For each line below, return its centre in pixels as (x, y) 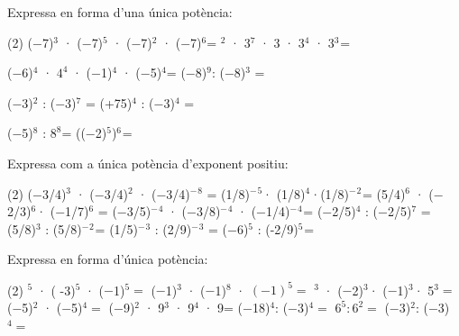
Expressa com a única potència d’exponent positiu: (148, 163)
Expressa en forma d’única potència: (108, 259)
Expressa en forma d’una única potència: (120, 12)
